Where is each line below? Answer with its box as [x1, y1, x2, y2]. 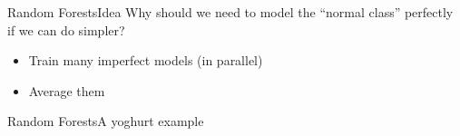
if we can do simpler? [7, 20, 125, 39]
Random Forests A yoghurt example [7, 112, 204, 131]
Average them [28, 81, 105, 100]
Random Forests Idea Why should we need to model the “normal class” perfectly [7, 3, 454, 21]
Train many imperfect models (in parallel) [28, 51, 263, 70]
